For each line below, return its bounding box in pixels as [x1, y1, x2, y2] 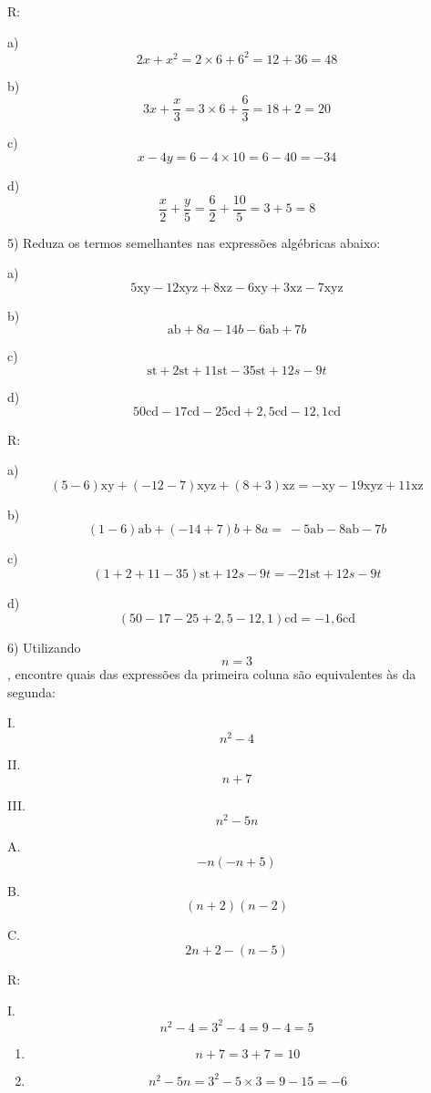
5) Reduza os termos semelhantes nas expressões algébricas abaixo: [7, 232, 381, 252]
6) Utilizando [7, 637, 81, 656]
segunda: [7, 682, 56, 701]
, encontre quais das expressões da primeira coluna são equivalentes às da [7, 665, 416, 684]
